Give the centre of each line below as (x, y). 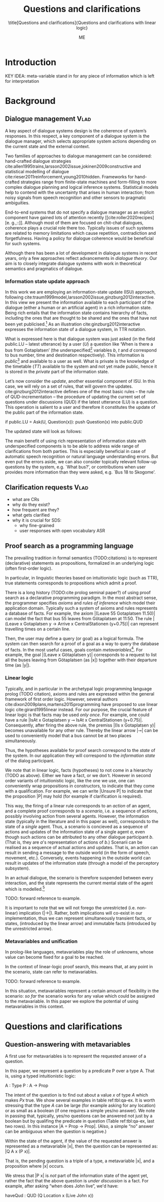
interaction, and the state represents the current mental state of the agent (79, 883)
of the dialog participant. (30, 760)
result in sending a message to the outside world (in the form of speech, (78, 852)
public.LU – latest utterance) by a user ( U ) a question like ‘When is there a (79, 344)
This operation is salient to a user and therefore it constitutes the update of (80, 407)
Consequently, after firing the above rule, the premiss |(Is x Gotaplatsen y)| (80, 725)
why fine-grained (37, 525)
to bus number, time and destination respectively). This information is (75, 355)
